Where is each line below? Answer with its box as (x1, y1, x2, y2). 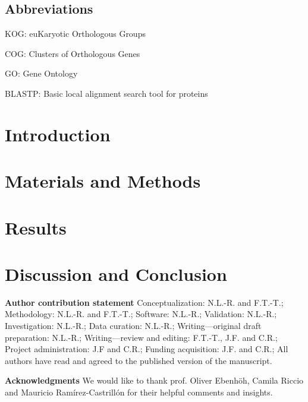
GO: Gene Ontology (5, 67, 78, 80)
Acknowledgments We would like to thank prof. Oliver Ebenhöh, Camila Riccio (5, 374, 304, 387)
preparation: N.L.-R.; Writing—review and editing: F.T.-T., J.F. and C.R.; (5, 331, 278, 343)
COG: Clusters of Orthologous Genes (5, 47, 140, 59)
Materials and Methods (5, 169, 201, 193)
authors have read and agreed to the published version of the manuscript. (5, 354, 272, 366)
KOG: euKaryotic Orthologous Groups (5, 27, 146, 40)
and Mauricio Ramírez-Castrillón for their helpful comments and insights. (5, 385, 273, 398)
